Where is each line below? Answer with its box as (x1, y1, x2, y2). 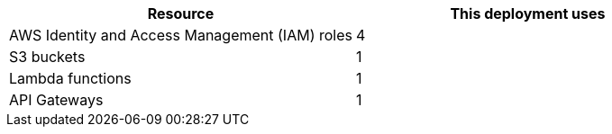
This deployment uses (450, 4, 606, 22)
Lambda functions (9, 69, 132, 87)
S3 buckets (9, 48, 86, 66)
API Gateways (9, 91, 104, 109)
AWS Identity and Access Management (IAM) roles (9, 26, 352, 44)
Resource (147, 4, 215, 22)
